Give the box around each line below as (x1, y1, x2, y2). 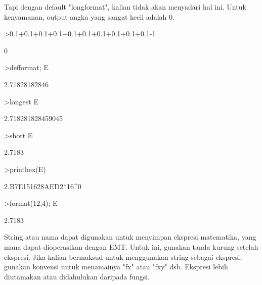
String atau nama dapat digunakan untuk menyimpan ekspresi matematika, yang (4, 232, 256, 242)
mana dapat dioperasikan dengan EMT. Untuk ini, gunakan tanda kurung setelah (4, 241, 258, 252)
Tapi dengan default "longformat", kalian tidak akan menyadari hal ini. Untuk (4, 2, 246, 12)
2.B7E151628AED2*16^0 (4, 181, 81, 191)
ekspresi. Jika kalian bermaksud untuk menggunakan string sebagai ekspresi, (4, 251, 242, 262)
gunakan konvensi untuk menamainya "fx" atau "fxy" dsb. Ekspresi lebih (4, 261, 228, 272)
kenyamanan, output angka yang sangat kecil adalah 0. (4, 11, 174, 22)
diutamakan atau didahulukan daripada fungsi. (4, 271, 150, 281)
